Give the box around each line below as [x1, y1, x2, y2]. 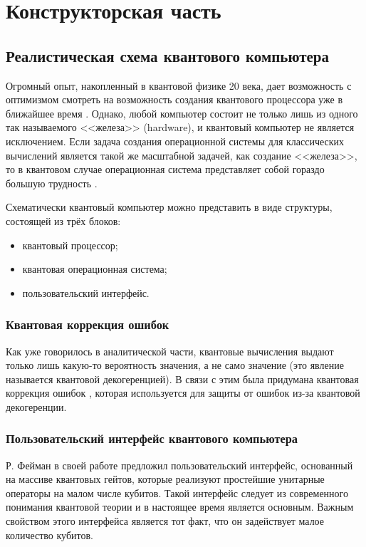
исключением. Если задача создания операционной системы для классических [6, 133, 345, 148]
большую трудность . [6, 175, 98, 190]
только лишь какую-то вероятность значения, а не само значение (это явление [6, 358, 344, 373]
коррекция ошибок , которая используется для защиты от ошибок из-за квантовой [6, 385, 360, 400]
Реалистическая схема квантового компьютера [6, 44, 329, 66]
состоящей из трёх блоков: [6, 213, 121, 228]
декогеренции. [6, 399, 67, 414]
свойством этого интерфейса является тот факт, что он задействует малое [6, 514, 324, 528]
